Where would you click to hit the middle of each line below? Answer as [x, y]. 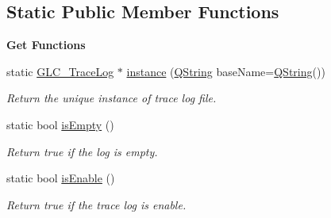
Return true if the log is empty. [82, 151]
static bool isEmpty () [60, 124]
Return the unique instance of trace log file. [112, 98]
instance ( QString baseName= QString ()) [226, 71]
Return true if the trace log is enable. [96, 204]
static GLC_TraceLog [60, 71]
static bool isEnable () [61, 178]
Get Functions [46, 45]
